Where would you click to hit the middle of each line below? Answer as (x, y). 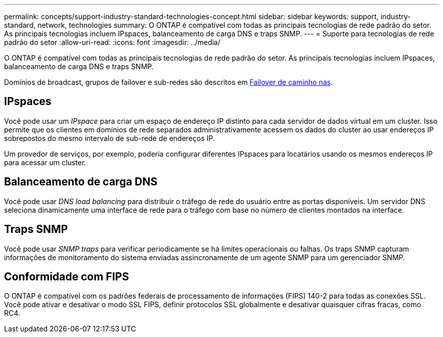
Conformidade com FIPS (67, 276)
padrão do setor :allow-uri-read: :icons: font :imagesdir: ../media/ (112, 42)
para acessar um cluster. (45, 162)
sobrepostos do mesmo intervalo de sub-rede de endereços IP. (109, 138)
